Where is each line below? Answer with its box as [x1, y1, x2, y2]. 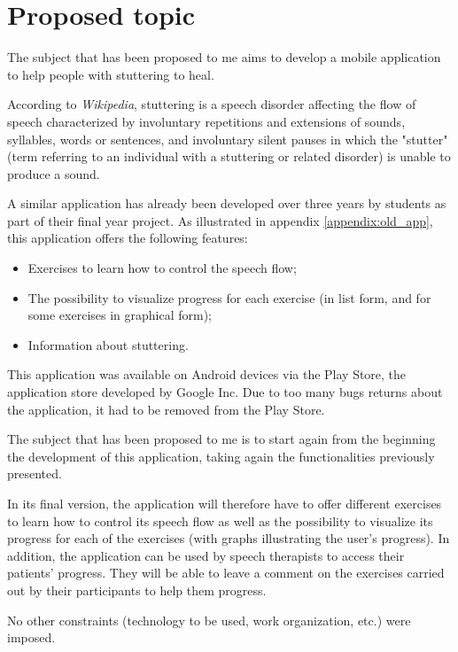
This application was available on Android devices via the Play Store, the [7, 365, 407, 384]
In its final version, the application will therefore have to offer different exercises [7, 494, 442, 512]
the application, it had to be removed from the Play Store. [7, 400, 325, 418]
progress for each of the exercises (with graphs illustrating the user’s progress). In [7, 529, 450, 547]
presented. [7, 464, 62, 483]
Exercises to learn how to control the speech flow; [27, 259, 297, 277]
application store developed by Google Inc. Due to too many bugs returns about [7, 383, 443, 401]
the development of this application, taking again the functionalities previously [7, 446, 435, 465]
